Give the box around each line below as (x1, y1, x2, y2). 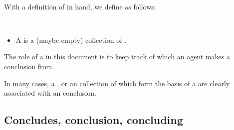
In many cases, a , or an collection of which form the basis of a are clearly (4, 78, 230, 88)
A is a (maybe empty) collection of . (15, 34, 127, 45)
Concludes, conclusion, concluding (4, 112, 183, 128)
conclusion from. (4, 61, 54, 71)
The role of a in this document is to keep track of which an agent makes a (4, 51, 230, 62)
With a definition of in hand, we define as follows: (4, 1, 156, 11)
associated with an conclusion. (4, 88, 96, 98)
